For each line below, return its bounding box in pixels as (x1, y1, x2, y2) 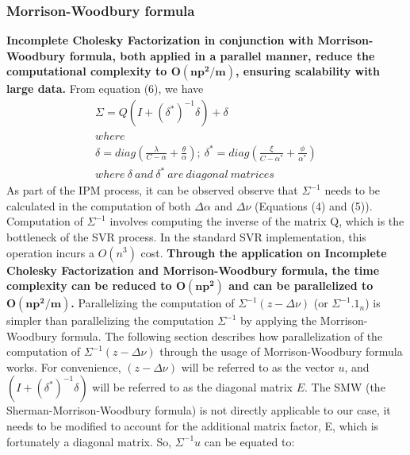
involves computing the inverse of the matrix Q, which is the (109, 213, 404, 229)
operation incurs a (6, 244, 95, 260)
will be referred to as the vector (181, 358, 335, 375)
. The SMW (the (304, 379, 385, 395)
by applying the (240, 312, 317, 329)
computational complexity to (6, 63, 167, 79)
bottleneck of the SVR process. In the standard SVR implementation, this (6, 228, 366, 245)
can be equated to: (204, 433, 295, 449)
